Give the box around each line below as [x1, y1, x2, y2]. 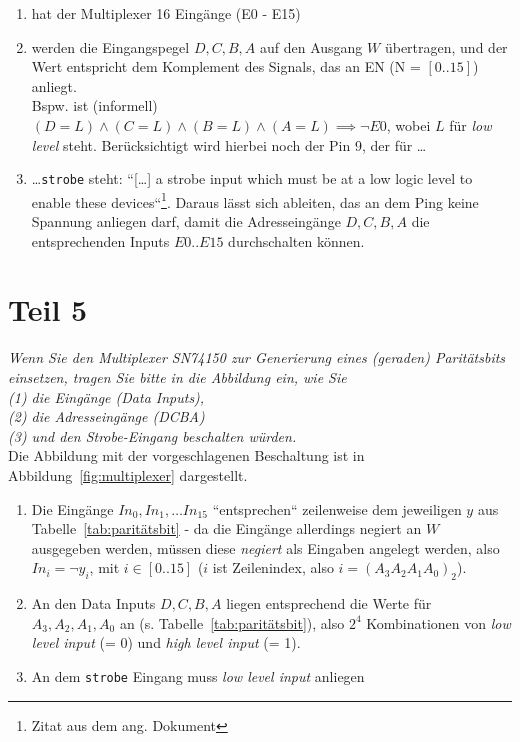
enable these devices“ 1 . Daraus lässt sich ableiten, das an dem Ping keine [31, 188, 479, 212]
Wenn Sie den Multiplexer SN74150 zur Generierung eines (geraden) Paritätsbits [8, 347, 506, 368]
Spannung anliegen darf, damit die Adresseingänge [31, 211, 341, 232]
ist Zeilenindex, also [212, 557, 334, 578]
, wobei [386, 114, 431, 135]
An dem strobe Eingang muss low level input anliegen [31, 665, 365, 686]
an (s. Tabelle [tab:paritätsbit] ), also [119, 612, 345, 633]
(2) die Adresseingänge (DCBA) [8, 406, 205, 427]
